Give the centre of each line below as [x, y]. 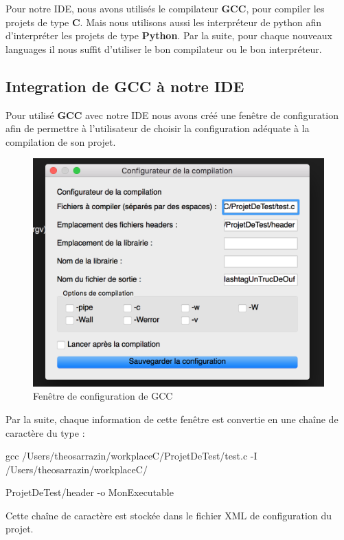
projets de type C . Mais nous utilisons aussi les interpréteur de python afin [164, 22]
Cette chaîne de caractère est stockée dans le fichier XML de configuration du [169, 515]
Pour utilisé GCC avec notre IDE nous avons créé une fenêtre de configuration [172, 115]
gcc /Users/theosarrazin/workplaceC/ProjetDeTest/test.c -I [131, 456]
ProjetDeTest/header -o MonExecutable [90, 492]
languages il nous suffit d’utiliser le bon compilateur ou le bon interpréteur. [164, 48]
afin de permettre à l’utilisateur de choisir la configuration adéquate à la [158, 128]
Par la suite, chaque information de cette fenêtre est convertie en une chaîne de [172, 419]
